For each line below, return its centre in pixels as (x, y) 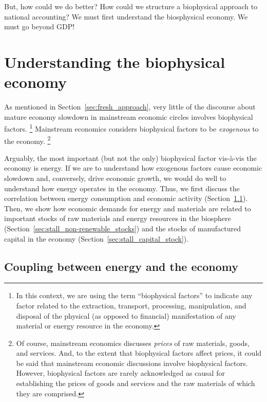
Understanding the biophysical (115, 61)
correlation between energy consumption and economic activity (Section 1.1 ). (126, 198)
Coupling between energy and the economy (121, 266)
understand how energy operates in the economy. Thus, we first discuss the (122, 188)
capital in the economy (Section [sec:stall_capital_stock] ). (97, 238)
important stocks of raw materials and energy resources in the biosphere (118, 218)
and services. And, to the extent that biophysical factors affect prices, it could (139, 353)
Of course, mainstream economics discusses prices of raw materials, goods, (133, 343)
